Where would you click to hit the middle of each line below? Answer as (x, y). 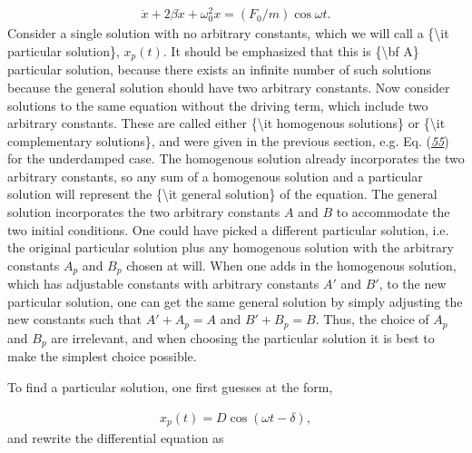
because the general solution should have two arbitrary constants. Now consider (229, 87)
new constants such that (74, 319)
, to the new (413, 284)
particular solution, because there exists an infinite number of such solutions (219, 69)
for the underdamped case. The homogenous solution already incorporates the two (236, 158)
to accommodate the (393, 212)
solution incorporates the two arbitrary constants (144, 212)
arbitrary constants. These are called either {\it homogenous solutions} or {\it (226, 123)
